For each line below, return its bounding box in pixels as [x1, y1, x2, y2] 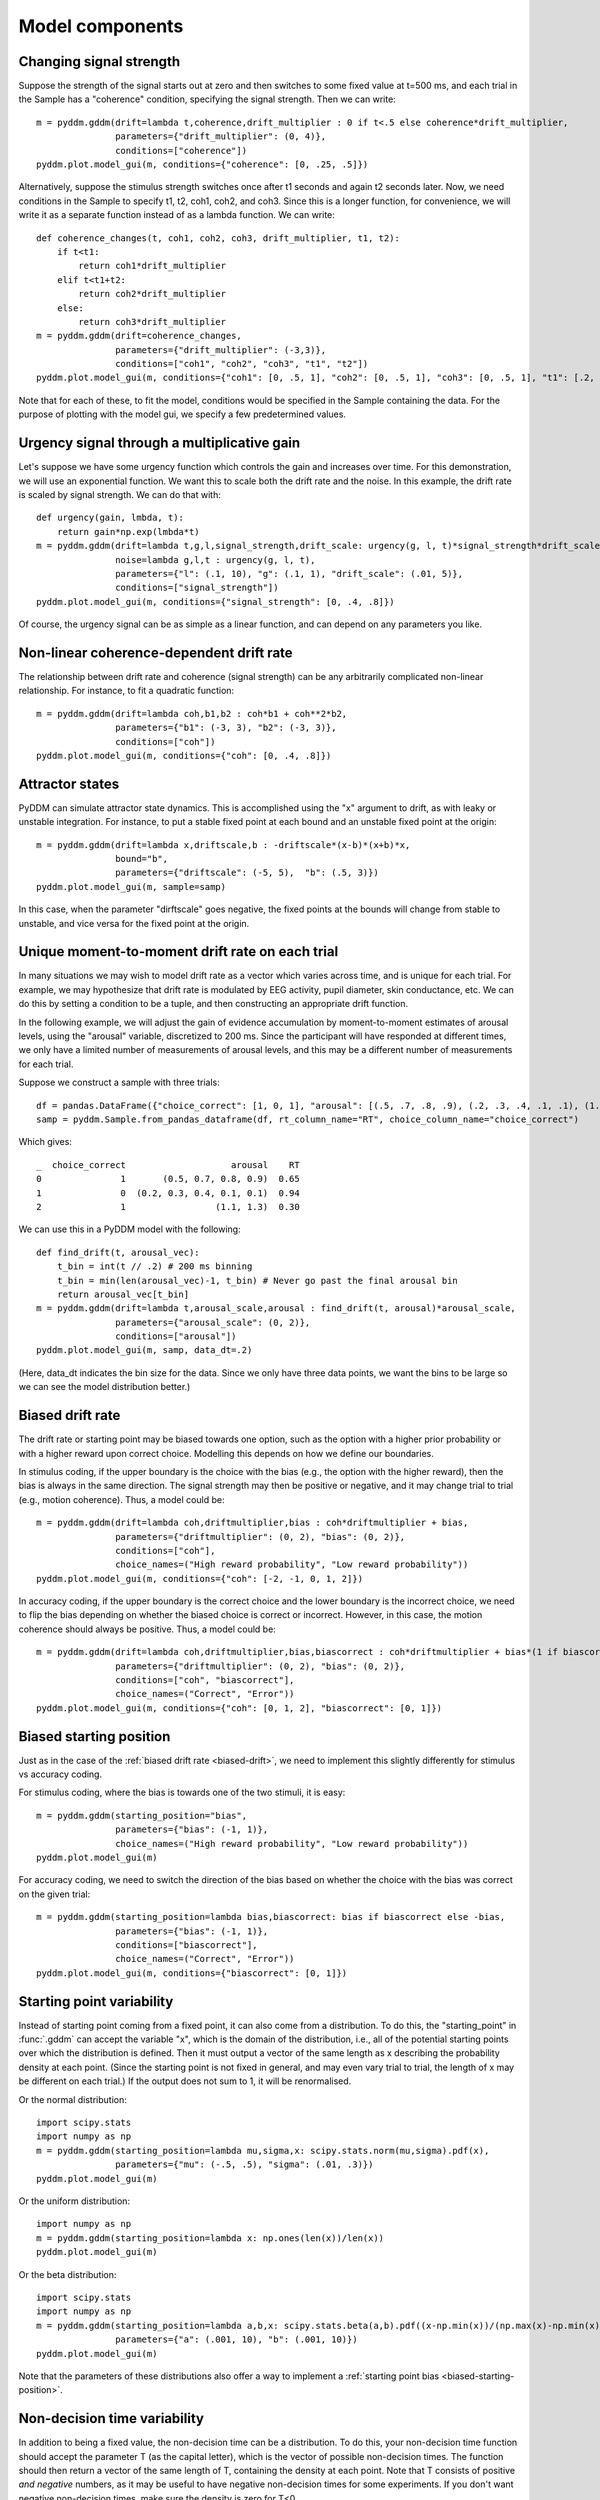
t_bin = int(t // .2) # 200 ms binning [56, 1261, 253, 1272]
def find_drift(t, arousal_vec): [36, 1246, 200, 1258]
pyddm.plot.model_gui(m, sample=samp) [36, 881, 227, 892]
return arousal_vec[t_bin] [56, 1288, 190, 1300]
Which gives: [18, 1136, 72, 1148]
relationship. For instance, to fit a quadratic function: [18, 685, 235, 697]
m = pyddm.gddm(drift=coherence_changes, [36, 330, 242, 342]
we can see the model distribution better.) [18, 1381, 191, 1393]
